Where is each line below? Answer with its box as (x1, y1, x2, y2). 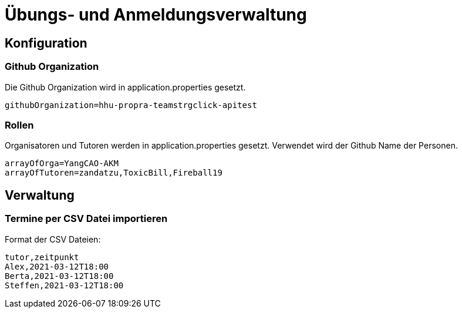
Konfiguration (5, 35, 87, 51)
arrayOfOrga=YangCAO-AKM (5, 159, 119, 169)
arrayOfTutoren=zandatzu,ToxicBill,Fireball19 (5, 168, 222, 178)
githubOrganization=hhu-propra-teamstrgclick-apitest (5, 100, 257, 110)
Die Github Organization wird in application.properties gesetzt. (5, 82, 246, 92)
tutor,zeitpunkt (5, 252, 79, 262)
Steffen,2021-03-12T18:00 (5, 280, 124, 290)
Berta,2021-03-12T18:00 (5, 271, 114, 281)
